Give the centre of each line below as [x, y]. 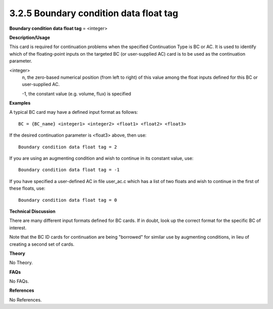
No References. [26, 300]
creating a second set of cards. [42, 244]
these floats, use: [27, 188]
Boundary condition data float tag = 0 [68, 200]
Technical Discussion [32, 211]
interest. [18, 228]
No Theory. [21, 262]
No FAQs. [19, 281]
